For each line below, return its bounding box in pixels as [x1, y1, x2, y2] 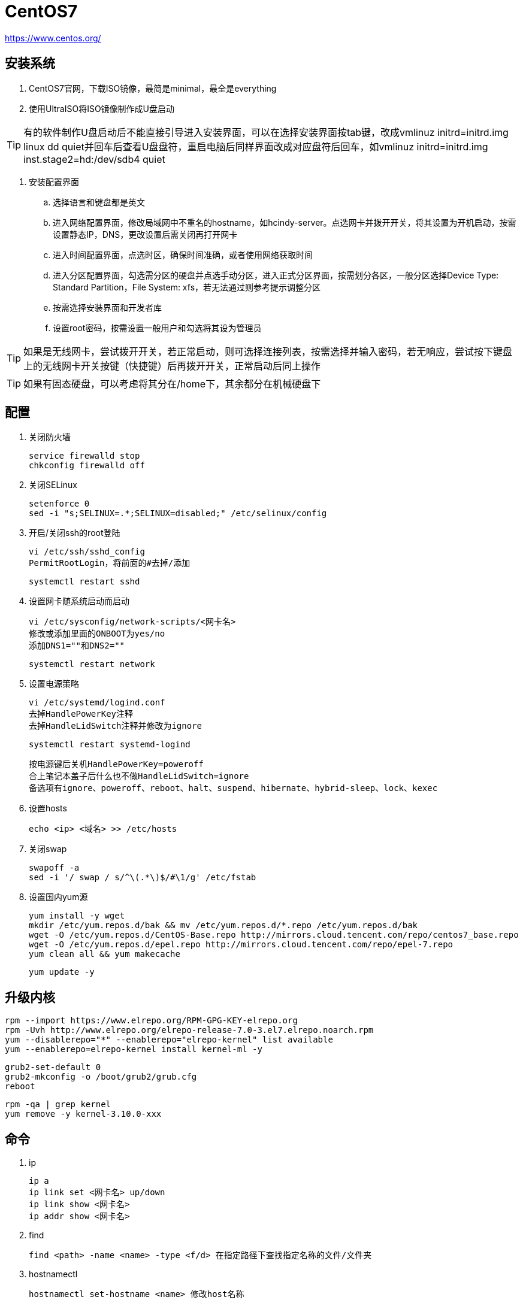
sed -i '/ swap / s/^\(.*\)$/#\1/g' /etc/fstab [29, 872, 256, 883]
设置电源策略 [29, 678, 79, 689]
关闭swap [29, 844, 67, 854]
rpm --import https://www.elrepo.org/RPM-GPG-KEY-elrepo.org [5, 1016, 298, 1026]
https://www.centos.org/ [5, 32, 101, 43]
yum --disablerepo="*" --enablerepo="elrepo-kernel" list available [5, 1035, 333, 1045]
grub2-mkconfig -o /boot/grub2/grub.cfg [5, 1072, 197, 1082]
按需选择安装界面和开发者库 [53, 302, 162, 313]
